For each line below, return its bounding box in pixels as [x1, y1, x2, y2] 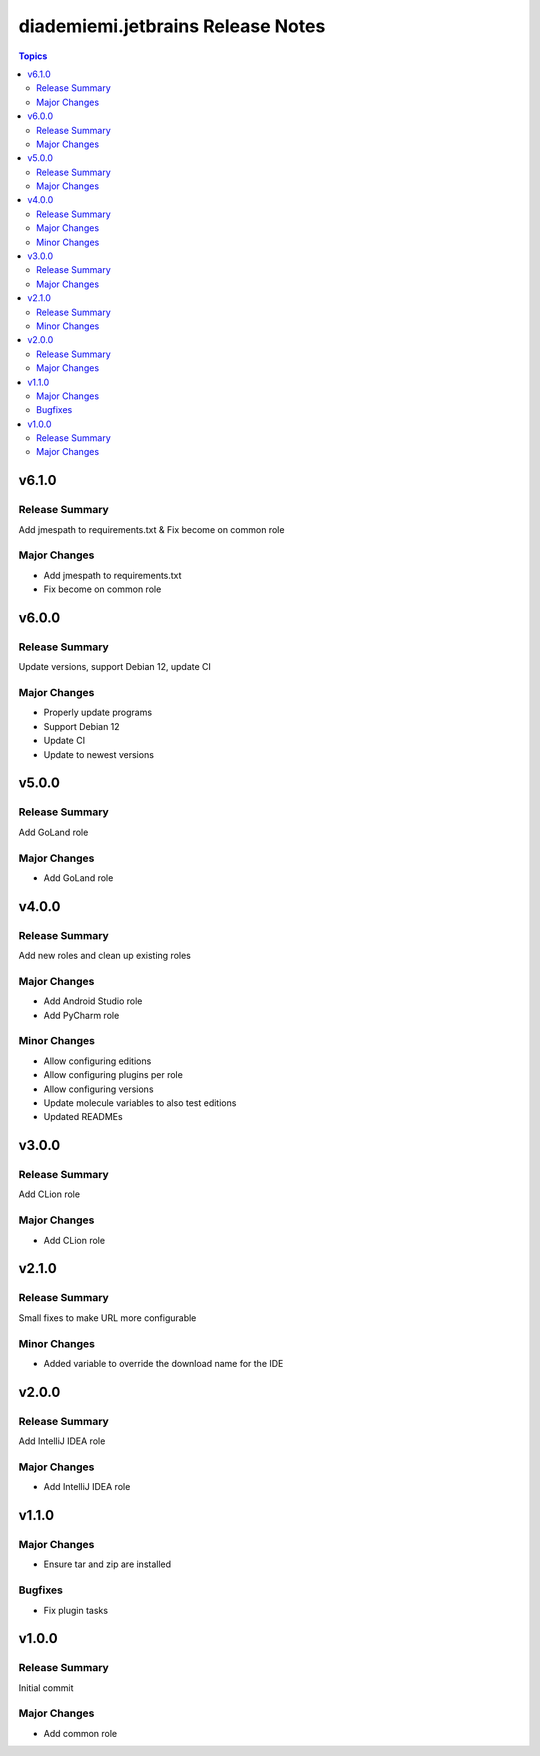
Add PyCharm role [43, 1009, 120, 1021]
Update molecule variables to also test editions [43, 1096, 237, 1109]
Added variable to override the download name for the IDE [43, 1357, 284, 1369]
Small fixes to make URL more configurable [18, 1311, 197, 1324]
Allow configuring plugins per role [43, 1069, 184, 1081]
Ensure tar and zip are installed [43, 1558, 172, 1570]
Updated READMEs [43, 1111, 124, 1123]
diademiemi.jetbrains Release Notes [18, 15, 326, 37]
